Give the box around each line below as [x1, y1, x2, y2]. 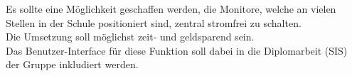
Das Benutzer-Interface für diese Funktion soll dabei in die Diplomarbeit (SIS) [6, 43, 348, 58]
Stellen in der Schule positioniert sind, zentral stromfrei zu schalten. [6, 15, 302, 30]
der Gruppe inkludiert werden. [6, 57, 139, 72]
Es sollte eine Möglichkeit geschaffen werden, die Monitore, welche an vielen [6, 1, 336, 16]
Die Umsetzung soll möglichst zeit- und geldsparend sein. [6, 29, 255, 44]
